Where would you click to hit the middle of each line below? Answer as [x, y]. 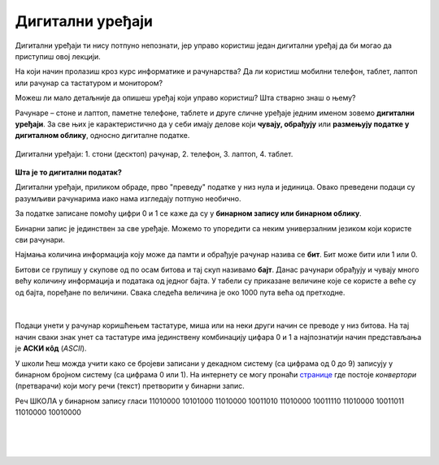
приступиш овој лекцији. [58, 56]
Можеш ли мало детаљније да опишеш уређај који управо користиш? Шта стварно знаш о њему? [186, 98]
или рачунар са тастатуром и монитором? [89, 83]
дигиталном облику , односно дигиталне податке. [102, 136]
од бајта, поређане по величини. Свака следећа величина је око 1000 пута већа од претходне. [180, 292]
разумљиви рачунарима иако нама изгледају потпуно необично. [128, 198]
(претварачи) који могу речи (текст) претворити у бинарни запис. [130, 386]
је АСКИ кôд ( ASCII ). [51, 348]
